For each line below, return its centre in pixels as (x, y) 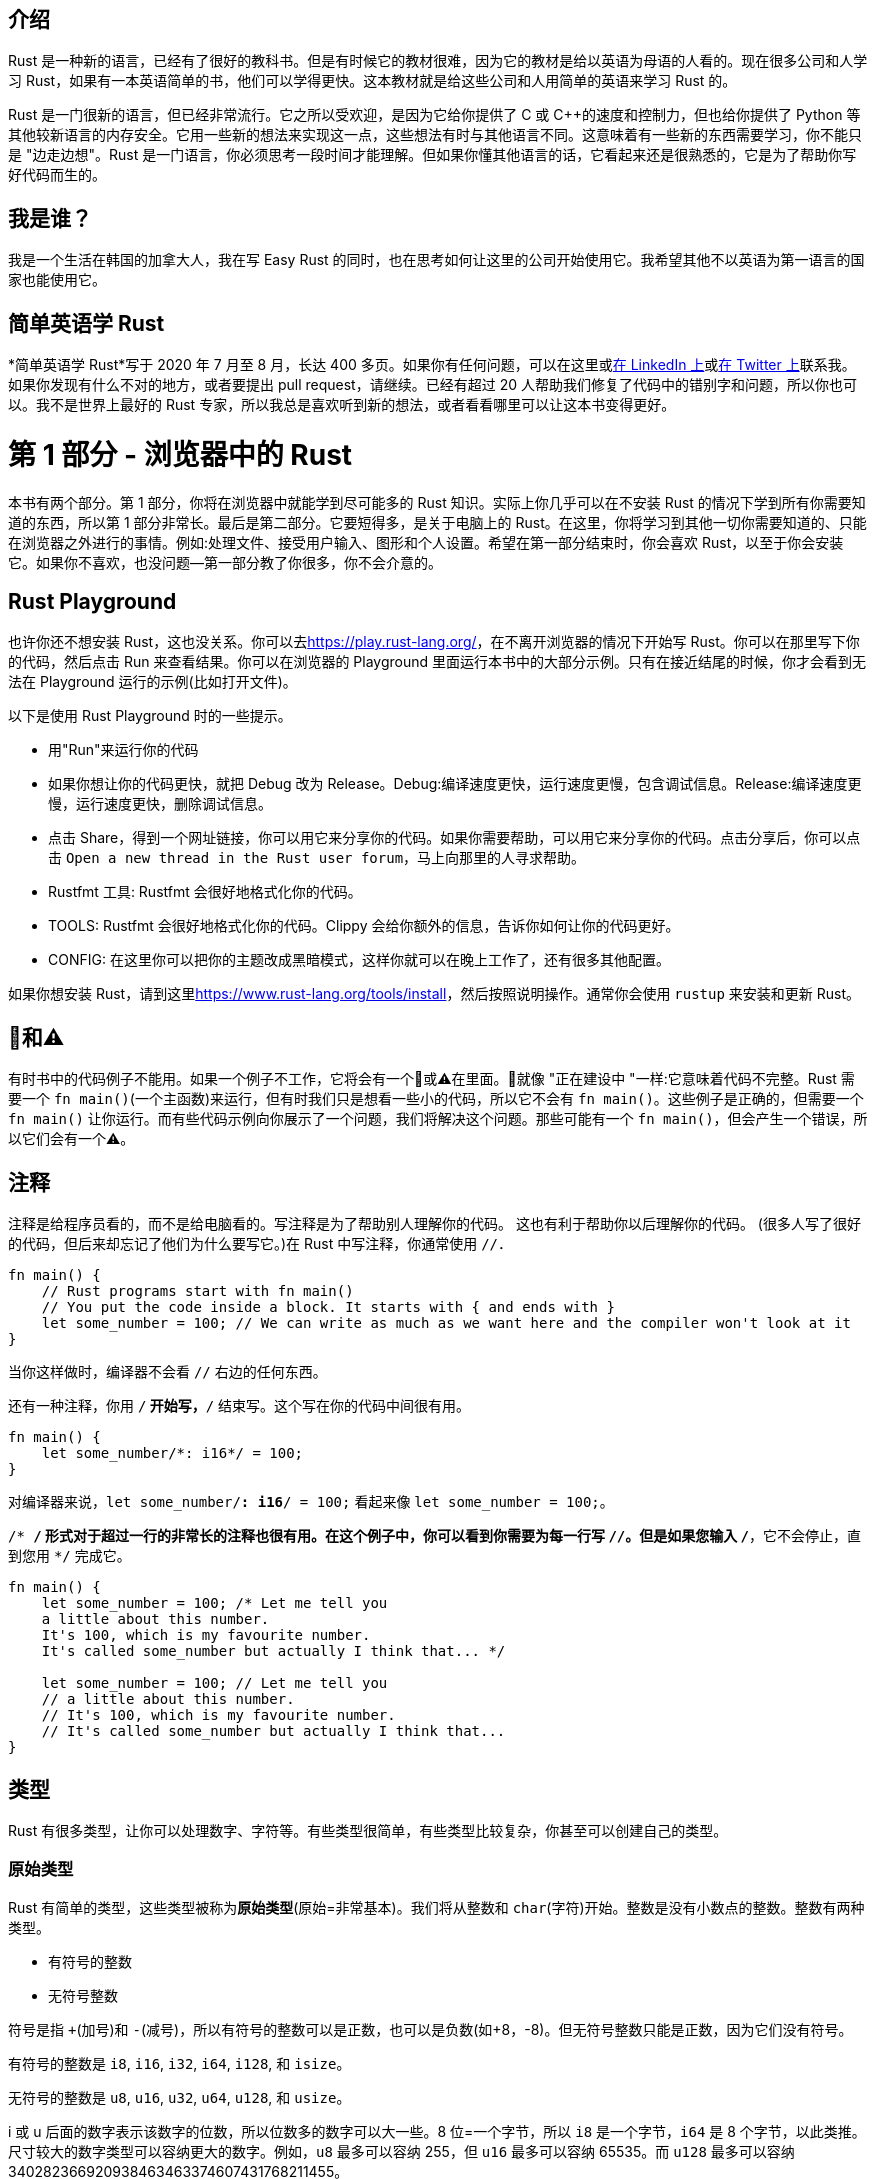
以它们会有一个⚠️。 (71, 1139)
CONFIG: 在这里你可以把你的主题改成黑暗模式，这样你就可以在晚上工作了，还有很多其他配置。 (359, 960)
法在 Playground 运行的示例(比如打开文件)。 (152, 682)
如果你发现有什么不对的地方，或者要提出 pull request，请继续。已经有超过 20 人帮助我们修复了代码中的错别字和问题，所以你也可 (432, 385)
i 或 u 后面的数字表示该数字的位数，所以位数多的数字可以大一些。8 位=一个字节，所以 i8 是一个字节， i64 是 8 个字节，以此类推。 (437, 2131)
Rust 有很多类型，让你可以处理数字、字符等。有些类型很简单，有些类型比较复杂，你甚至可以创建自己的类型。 (368, 1830)
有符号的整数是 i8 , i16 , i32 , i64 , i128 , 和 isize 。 (179, 2063)
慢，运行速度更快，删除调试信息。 (160, 804)
